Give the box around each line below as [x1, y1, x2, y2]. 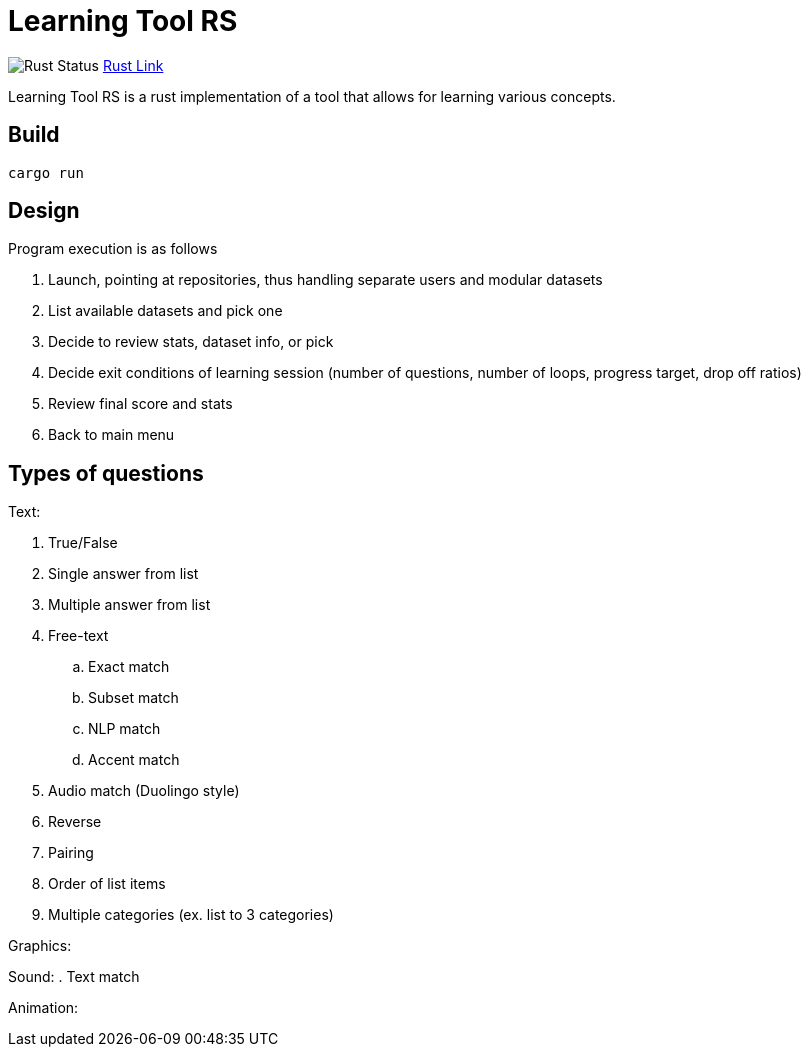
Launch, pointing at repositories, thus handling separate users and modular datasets [48, 271, 603, 289]
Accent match [88, 751, 180, 769]
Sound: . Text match [8, 968, 140, 986]
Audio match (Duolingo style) [48, 782, 240, 800]
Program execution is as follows [8, 240, 218, 258]
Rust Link [102, 56, 164, 74]
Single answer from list [48, 565, 199, 583]
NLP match [88, 720, 161, 738]
